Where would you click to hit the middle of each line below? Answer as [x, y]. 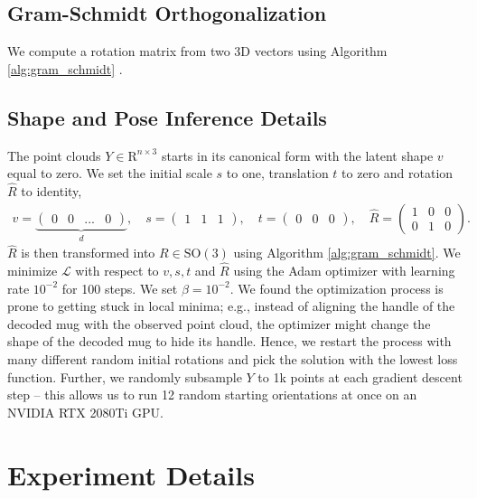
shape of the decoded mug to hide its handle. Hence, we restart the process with [229, 341]
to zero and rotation [397, 173]
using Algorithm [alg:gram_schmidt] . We [347, 253]
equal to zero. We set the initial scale [110, 173]
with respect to [117, 271]
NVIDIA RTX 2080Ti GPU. [85, 412]
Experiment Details [131, 474]
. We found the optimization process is [337, 288]
